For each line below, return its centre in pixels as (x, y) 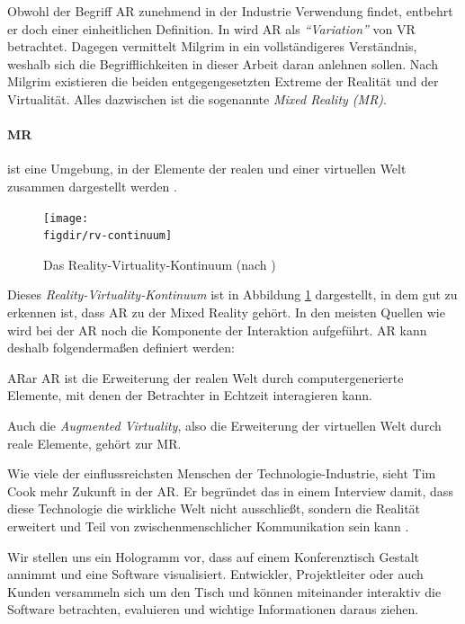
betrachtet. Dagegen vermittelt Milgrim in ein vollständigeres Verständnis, (212, 46)
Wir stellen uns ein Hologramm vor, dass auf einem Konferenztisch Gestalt (214, 556)
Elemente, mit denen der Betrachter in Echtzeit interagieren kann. (190, 395)
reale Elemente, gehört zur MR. (94, 443)
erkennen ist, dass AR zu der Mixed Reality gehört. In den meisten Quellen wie (226, 312)
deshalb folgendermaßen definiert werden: (121, 348)
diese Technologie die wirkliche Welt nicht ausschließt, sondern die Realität (214, 508)
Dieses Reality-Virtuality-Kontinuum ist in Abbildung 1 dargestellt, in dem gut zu (232, 294)
